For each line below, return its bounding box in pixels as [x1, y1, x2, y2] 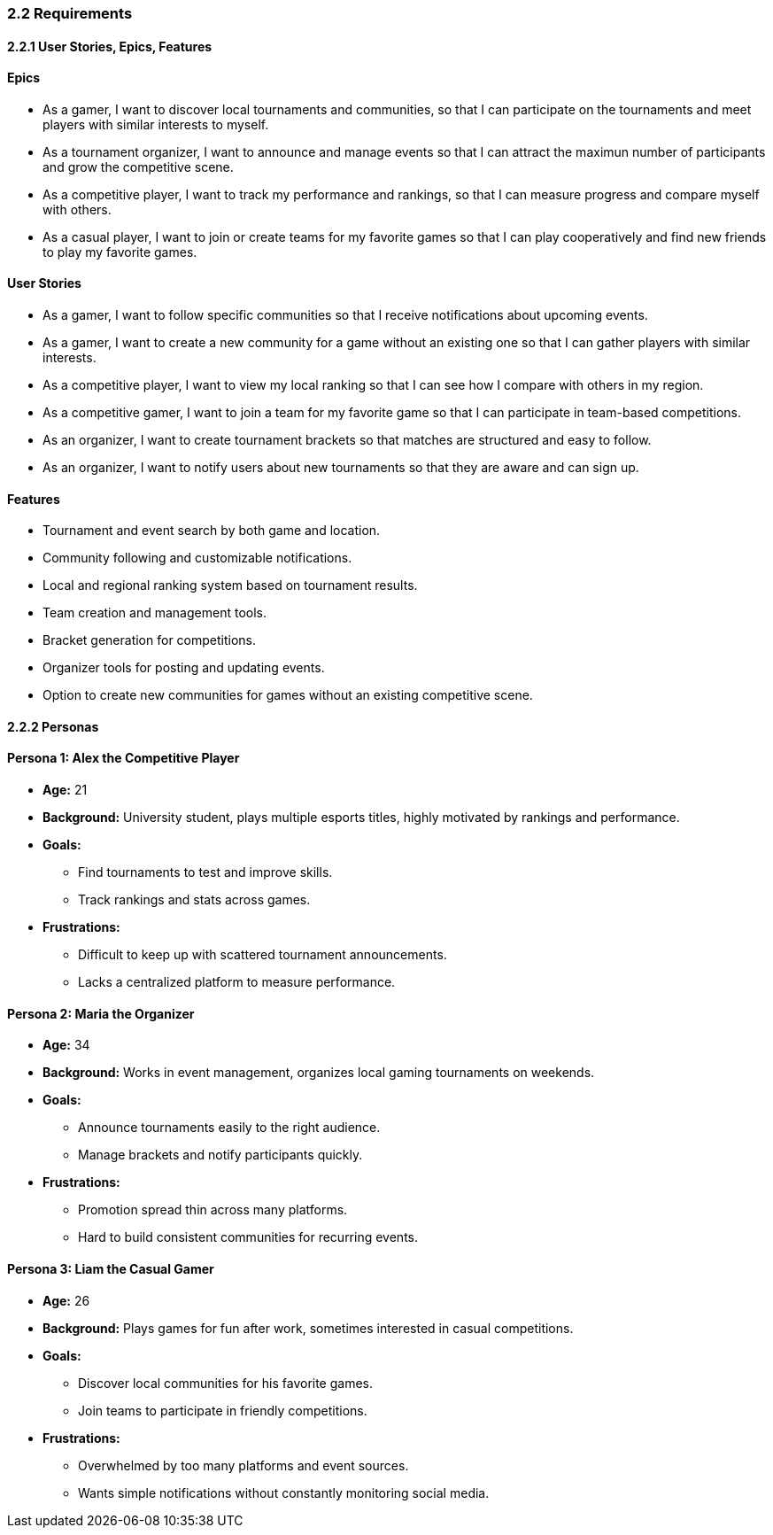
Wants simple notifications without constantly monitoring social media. [78, 1485, 490, 1500]
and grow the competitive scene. [43, 159, 234, 174]
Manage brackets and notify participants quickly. [78, 1147, 363, 1163]
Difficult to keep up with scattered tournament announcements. [78, 947, 447, 963]
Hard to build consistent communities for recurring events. [78, 1229, 418, 1245]
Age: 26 [43, 1292, 90, 1308]
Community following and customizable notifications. [43, 550, 352, 566]
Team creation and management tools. [43, 605, 267, 621]
